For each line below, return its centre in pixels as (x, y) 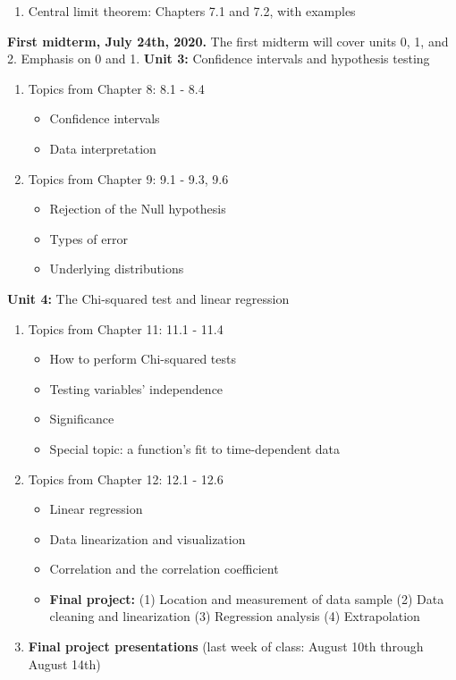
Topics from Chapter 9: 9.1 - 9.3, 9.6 (128, 178)
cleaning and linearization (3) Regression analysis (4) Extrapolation (235, 616)
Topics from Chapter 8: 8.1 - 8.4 (116, 88)
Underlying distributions (117, 269)
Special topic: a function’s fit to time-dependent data (195, 448)
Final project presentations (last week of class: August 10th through (226, 646)
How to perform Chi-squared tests (143, 359)
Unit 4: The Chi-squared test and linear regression (148, 298)
